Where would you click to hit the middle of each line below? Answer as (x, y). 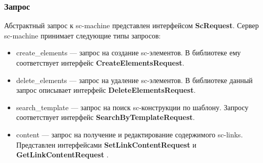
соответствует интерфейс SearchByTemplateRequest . (105, 117)
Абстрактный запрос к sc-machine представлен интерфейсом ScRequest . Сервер (131, 25)
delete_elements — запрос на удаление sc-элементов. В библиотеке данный (134, 80)
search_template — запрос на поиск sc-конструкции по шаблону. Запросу (132, 107)
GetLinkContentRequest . (62, 155)
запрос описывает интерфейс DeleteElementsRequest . (106, 90)
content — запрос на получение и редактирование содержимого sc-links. (129, 134)
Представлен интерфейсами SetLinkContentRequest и (106, 144)
